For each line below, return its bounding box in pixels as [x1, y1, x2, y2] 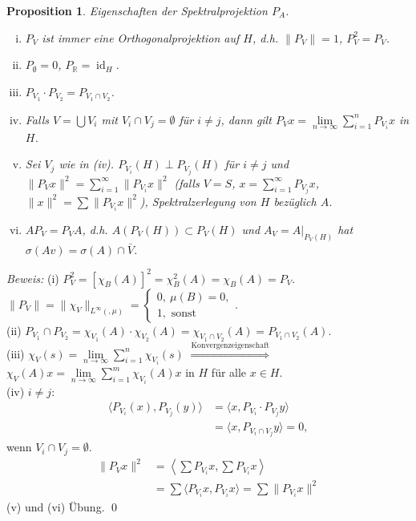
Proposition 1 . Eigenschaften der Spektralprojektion [6, 2, 268, 18]
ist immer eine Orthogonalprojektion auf [42, 29, 240, 46]
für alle [211, 364, 247, 381]
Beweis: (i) [6, 269, 59, 286]
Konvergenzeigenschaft [191, 341, 269, 349]
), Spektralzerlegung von [139, 192, 256, 209]
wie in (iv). [59, 155, 115, 172]
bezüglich [273, 192, 317, 209]
